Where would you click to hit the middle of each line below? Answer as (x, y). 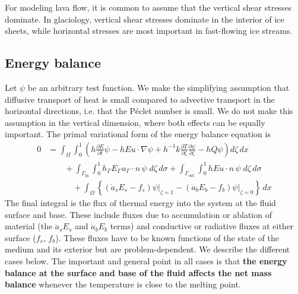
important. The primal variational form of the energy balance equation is (138, 134)
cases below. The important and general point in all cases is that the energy (146, 260)
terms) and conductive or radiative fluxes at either (202, 226)
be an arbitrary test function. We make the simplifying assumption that (158, 87)
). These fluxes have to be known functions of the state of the (167, 237)
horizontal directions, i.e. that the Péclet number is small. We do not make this (149, 111)
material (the (29, 226)
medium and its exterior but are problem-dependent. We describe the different (148, 249)
